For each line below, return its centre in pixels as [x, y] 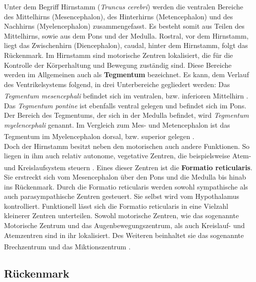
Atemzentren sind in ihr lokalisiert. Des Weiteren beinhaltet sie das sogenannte [124, 235]
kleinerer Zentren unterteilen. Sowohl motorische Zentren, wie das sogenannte [122, 215]
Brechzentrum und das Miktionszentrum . [67, 246]
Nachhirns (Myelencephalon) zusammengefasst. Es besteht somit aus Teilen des [124, 26]
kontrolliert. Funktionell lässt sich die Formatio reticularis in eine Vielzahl [116, 206]
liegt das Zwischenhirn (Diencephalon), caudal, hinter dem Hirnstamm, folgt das [126, 45]
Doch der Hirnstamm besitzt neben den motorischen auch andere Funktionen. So [127, 146]
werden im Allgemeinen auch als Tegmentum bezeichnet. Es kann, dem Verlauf [127, 74]
